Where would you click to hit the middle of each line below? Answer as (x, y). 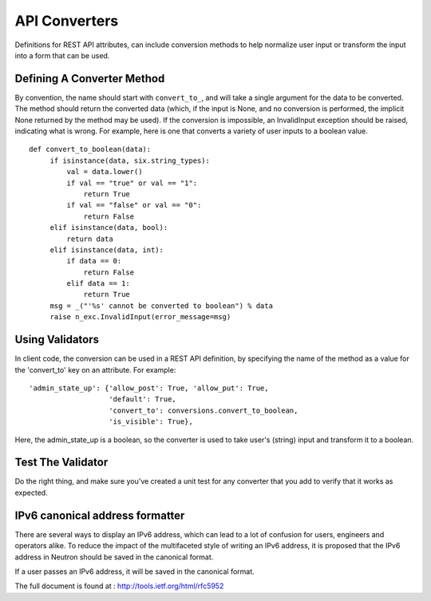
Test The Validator (61, 463)
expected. (31, 492)
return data (90, 239)
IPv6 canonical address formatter (100, 515)
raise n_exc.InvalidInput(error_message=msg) (140, 317)
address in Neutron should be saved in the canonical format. (114, 557)
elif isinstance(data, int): (107, 250)
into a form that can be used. (62, 55)
